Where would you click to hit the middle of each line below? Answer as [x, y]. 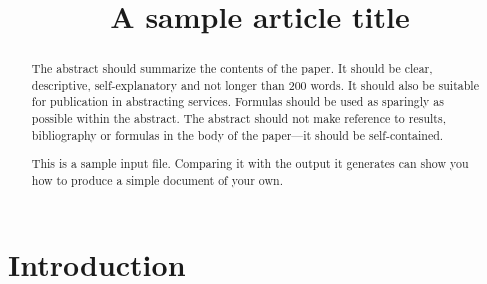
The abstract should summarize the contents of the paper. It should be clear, [232, 68]
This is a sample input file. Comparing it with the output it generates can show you [250, 163]
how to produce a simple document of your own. [157, 180]
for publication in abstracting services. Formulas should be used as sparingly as [237, 101]
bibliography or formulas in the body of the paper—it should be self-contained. [237, 134]
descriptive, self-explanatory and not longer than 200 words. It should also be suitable [255, 84]
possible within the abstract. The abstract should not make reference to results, [238, 118]
